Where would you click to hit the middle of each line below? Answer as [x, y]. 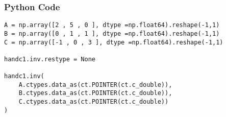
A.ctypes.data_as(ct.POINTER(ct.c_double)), [95, 85]
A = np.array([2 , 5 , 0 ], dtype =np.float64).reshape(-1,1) [112, 25]
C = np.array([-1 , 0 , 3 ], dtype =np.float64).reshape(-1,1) [114, 42]
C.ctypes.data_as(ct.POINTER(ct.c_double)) [94, 102]
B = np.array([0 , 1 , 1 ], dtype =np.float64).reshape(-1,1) [112, 33]
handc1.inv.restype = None [50, 59]
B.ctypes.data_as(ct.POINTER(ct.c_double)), [95, 93]
